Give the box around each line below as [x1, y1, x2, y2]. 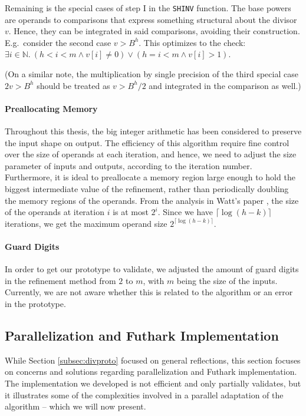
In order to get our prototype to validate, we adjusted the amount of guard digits [5, 263, 299, 275]
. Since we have [157, 206, 213, 218]
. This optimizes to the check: [139, 36, 246, 48]
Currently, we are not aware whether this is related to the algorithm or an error [5, 286, 293, 298]
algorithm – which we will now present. [5, 400, 146, 412]
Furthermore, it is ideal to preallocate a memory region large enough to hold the [5, 171, 295, 183]
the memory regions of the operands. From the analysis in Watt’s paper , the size [5, 194, 299, 206]
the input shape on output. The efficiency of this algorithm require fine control [5, 136, 289, 148]
